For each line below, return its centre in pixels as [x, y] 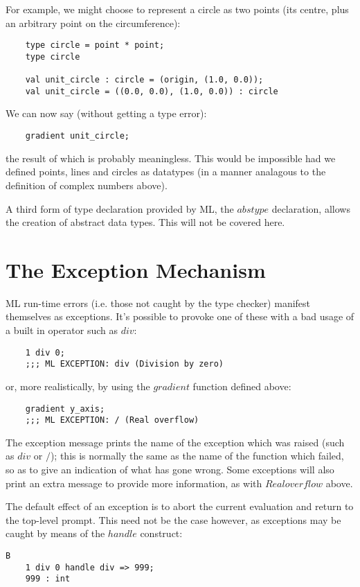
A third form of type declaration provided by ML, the [120, 208]
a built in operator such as [62, 330]
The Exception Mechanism [136, 269]
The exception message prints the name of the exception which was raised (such [175, 442]
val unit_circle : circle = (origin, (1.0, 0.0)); [144, 80]
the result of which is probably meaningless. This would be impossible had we [171, 158]
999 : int [48, 579]
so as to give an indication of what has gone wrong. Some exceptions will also [170, 469]
